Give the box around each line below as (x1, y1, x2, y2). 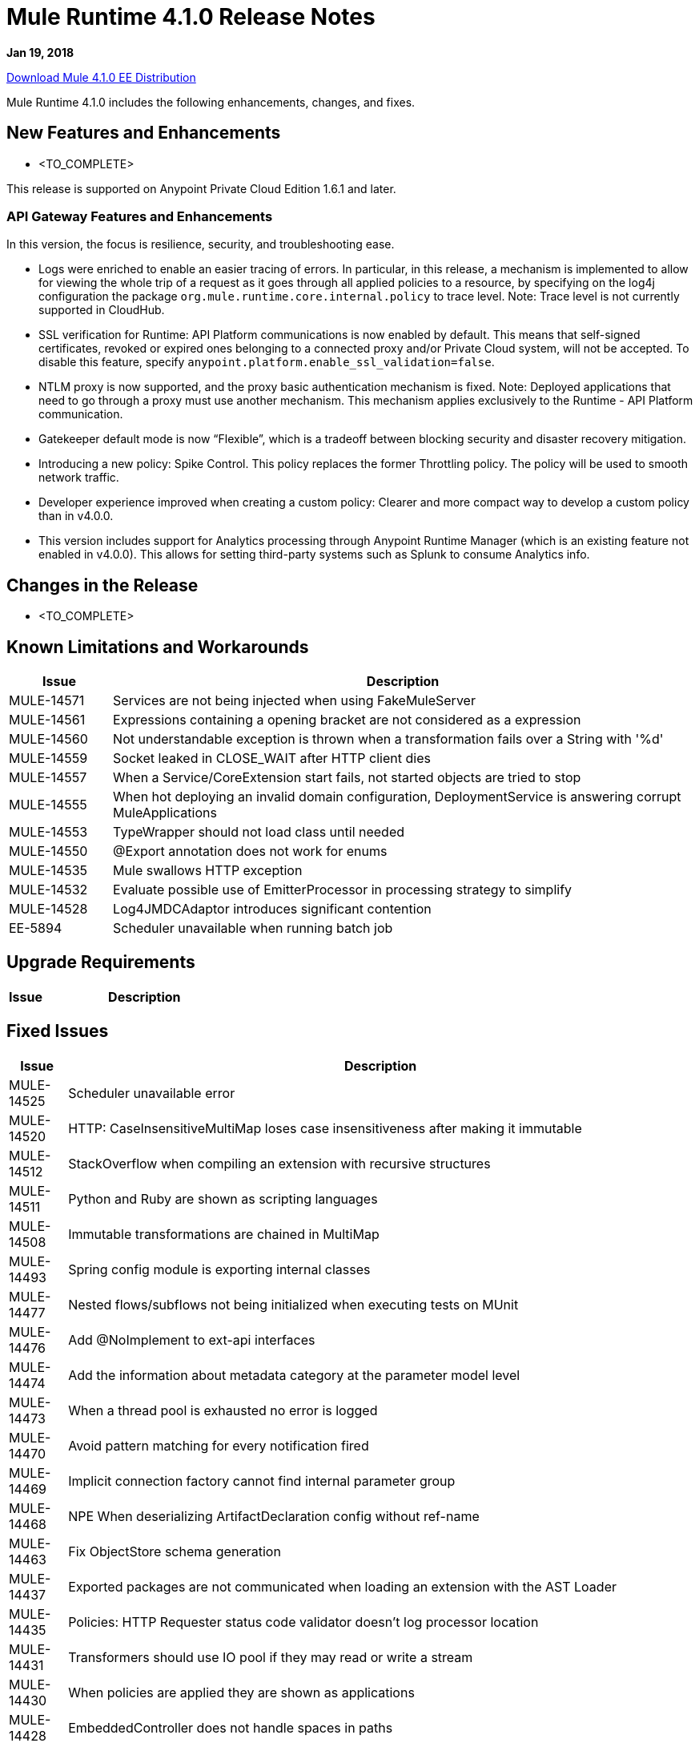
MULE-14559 (9, 750, 88, 767)
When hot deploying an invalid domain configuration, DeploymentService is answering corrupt (113, 789, 681, 805)
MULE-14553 (9, 824, 88, 841)
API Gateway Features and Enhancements (6, 208, 273, 224)
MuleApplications (113, 805, 217, 821)
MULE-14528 (9, 901, 88, 918)
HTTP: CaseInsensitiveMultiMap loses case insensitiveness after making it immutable (68, 1120, 582, 1136)
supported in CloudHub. (38, 303, 165, 317)
